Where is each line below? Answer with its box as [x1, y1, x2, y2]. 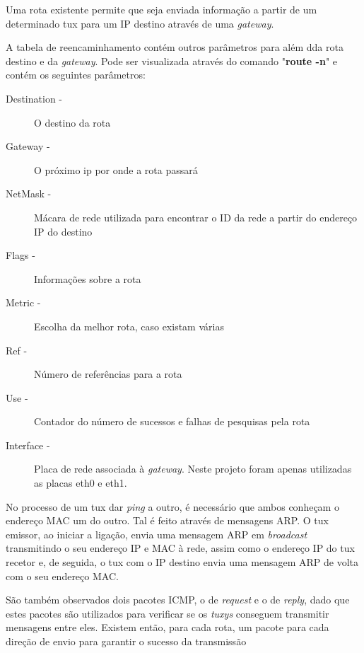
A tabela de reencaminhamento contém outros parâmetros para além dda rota [6, 40, 344, 54]
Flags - [6, 248, 35, 262]
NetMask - [6, 186, 52, 201]
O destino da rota [34, 115, 111, 129]
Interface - [6, 437, 50, 452]
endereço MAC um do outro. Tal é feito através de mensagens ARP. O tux [6, 513, 329, 528]
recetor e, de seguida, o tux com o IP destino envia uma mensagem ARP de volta [6, 555, 358, 570]
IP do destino [34, 224, 93, 238]
